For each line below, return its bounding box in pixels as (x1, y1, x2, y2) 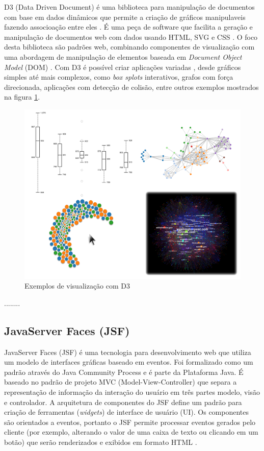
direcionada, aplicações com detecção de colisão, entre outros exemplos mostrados (4, 81, 259, 92)
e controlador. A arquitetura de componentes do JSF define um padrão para (4, 396, 242, 407)
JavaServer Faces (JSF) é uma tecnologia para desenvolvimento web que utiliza (4, 346, 251, 357)
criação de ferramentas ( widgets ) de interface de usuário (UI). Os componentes (4, 407, 249, 417)
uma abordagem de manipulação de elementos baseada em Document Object (4, 51, 242, 62)
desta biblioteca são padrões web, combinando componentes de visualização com (4, 41, 255, 52)
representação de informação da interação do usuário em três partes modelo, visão (4, 386, 260, 397)
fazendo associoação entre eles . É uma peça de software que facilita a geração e (4, 21, 253, 32)
